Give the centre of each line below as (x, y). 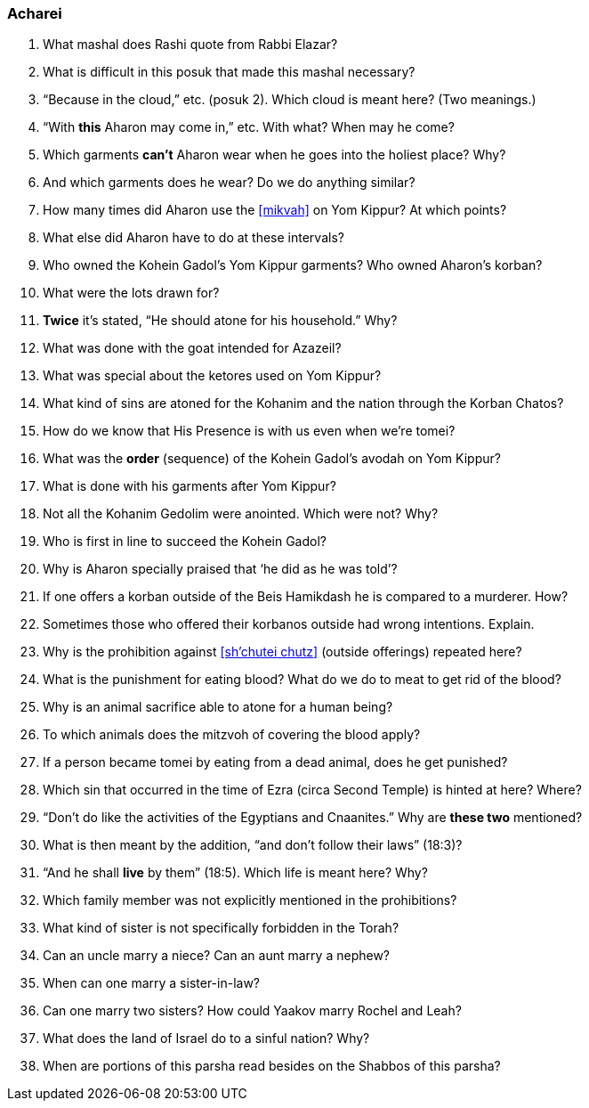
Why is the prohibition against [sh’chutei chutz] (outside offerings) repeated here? (282, 652)
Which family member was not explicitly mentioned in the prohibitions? (250, 900)
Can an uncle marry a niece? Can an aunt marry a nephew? (217, 956)
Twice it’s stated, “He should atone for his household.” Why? (220, 321)
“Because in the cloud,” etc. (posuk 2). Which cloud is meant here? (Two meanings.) (290, 100)
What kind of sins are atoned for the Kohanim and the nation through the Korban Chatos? (303, 403)
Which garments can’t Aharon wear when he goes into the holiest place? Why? (274, 155)
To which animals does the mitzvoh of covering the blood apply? (232, 735)
